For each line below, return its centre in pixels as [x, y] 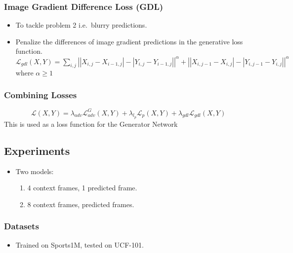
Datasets [21, 226]
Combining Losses [41, 94]
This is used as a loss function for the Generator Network [91, 124]
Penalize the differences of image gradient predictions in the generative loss [129, 41]
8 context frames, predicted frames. [81, 204]
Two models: [35, 171]
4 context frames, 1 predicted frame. [82, 188]
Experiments [37, 150]
